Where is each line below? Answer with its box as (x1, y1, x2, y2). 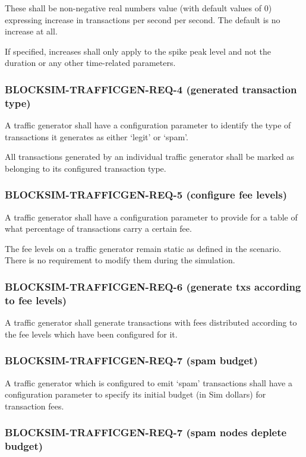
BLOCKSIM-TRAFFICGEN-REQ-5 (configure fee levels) (5, 187, 287, 202)
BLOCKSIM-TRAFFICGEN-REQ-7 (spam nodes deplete (5, 425, 287, 440)
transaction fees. (5, 399, 64, 412)
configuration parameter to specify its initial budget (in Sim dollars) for (5, 388, 266, 401)
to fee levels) (5, 292, 67, 307)
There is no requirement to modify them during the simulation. (5, 254, 235, 266)
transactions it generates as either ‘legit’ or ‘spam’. (5, 130, 188, 143)
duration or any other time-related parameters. (5, 56, 176, 69)
